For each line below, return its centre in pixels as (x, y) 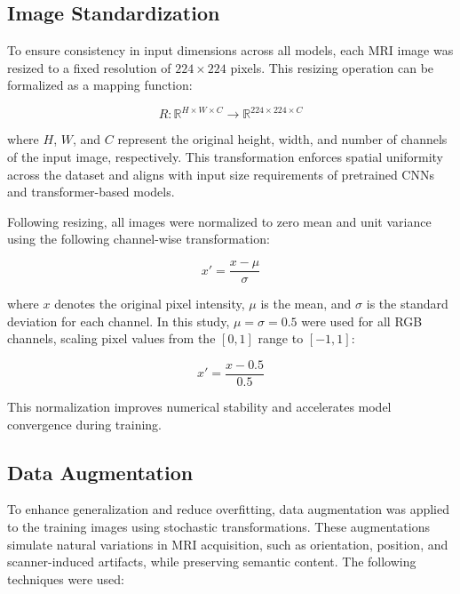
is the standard (407, 304)
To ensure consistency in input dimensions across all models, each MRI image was (230, 50)
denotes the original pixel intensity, (150, 304)
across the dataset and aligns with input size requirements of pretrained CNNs (221, 174)
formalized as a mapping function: (100, 85)
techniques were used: (66, 578)
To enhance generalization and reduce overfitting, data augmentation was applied (228, 509)
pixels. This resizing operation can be (332, 67)
